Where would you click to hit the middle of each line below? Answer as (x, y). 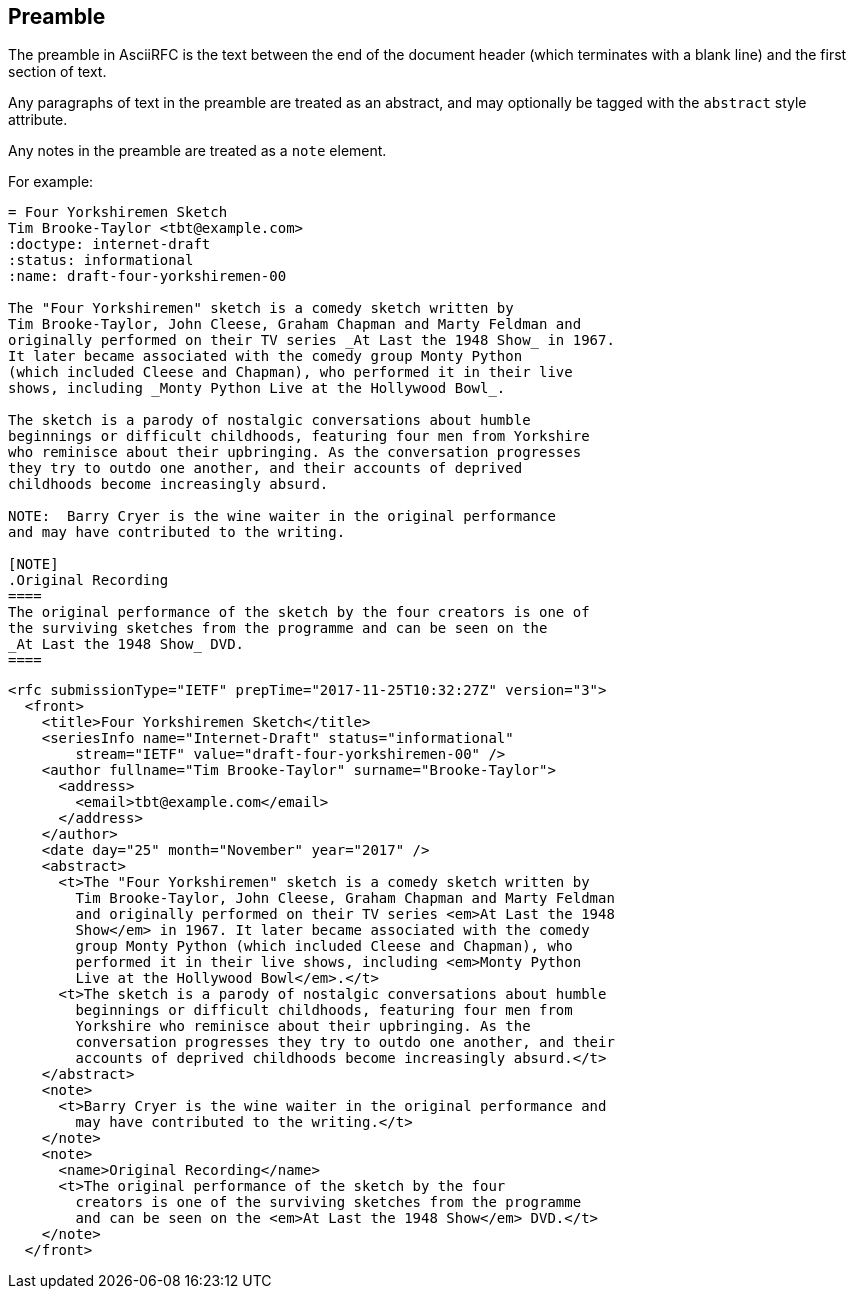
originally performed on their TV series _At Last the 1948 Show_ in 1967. (311, 340)
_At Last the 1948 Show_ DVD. (126, 644)
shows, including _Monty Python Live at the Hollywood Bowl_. (257, 388)
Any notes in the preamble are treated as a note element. (197, 151)
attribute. (38, 120)
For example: (51, 182)
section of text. (57, 72)
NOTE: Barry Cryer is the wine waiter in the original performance (282, 516)
